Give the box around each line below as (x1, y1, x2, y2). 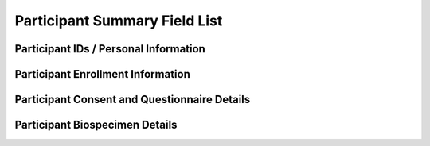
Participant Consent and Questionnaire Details (14, 93, 251, 106)
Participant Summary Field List (14, 12, 223, 29)
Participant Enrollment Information (14, 67, 190, 81)
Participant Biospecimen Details (14, 118, 178, 132)
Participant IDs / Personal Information (14, 42, 206, 56)
